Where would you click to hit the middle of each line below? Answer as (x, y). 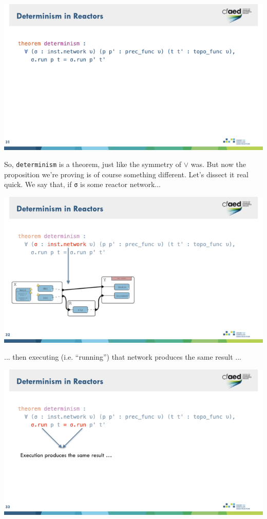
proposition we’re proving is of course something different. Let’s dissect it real (126, 174)
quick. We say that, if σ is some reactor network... (83, 184)
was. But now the (218, 164)
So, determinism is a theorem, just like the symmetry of (93, 164)
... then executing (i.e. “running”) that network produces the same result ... (123, 357)
